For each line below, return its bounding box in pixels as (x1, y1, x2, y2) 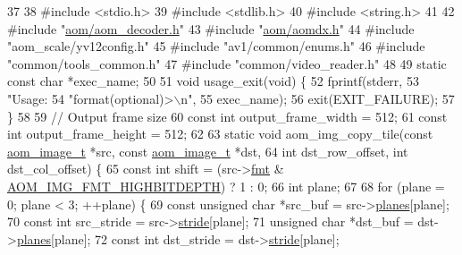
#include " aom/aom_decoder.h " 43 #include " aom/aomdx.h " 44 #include (7, 19, 415, 38)
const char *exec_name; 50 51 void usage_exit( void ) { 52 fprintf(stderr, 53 (7, 72, 419, 90)
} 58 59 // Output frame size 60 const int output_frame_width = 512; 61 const (7, 106, 448, 125)
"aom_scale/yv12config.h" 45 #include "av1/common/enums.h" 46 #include (7, 37, 425, 55)
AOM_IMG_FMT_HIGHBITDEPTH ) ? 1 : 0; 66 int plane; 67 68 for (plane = (7, 176, 445, 195)
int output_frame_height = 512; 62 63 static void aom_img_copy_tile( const (7, 124, 433, 143)
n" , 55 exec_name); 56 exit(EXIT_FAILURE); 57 (181, 89, 455, 107)
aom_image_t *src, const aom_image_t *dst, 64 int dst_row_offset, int (7, 141, 408, 160)
